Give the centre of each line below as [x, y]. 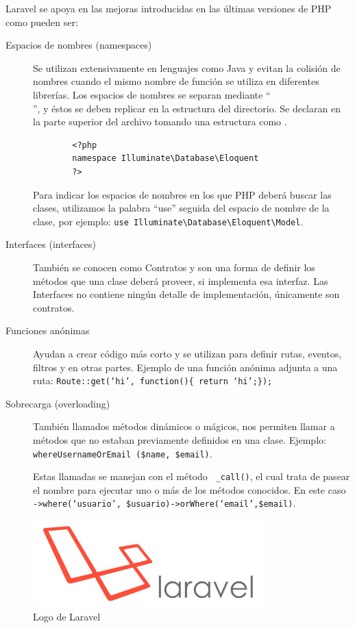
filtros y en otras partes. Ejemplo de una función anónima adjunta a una [185, 367]
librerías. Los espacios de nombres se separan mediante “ [152, 94]
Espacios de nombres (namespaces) [79, 45]
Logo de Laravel [67, 616]
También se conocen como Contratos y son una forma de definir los [174, 267]
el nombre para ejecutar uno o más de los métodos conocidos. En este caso [189, 489]
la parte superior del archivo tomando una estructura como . [160, 122]
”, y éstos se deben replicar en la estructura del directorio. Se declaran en [187, 108]
